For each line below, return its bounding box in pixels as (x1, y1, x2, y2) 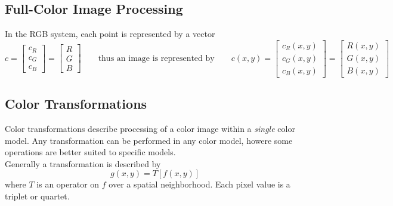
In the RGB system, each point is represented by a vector (5, 27, 215, 40)
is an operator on (36, 178, 100, 190)
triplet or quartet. (5, 190, 70, 202)
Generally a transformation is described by (5, 157, 161, 170)
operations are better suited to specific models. (5, 146, 176, 158)
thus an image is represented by (98, 54, 215, 63)
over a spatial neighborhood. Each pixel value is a (109, 178, 290, 190)
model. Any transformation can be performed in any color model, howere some (5, 134, 293, 146)
